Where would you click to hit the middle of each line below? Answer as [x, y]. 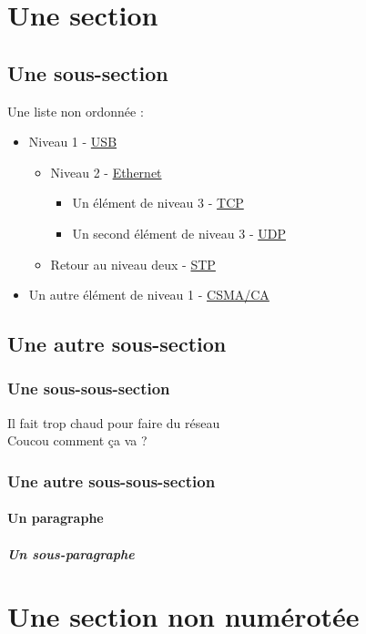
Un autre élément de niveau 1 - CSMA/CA [149, 295]
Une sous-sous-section [89, 389]
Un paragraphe [56, 518]
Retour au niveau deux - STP [133, 264]
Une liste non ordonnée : [76, 111]
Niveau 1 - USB [73, 142]
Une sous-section [88, 72]
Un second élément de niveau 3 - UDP [179, 233]
